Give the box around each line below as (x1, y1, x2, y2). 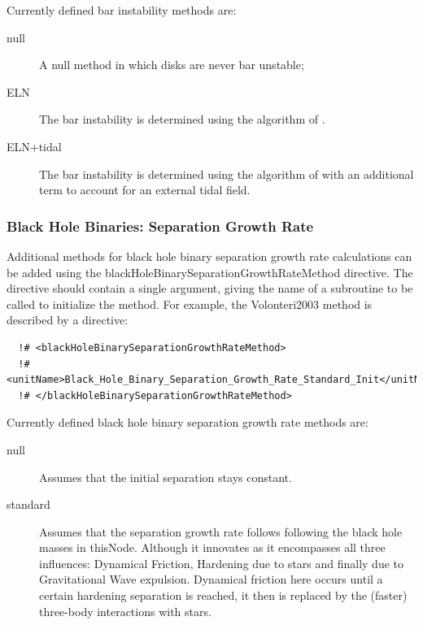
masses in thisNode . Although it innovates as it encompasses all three (39, 539, 386, 556)
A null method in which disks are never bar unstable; (39, 56, 304, 73)
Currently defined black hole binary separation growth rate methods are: (7, 414, 368, 431)
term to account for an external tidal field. (39, 181, 251, 198)
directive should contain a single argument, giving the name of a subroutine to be (7, 280, 413, 297)
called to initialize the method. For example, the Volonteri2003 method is (7, 295, 373, 312)
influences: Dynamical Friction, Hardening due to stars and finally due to (39, 554, 404, 571)
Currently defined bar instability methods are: (7, 2, 237, 18)
